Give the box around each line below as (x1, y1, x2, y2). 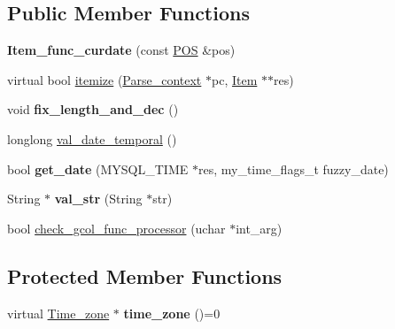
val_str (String (54, 189, 143, 208)
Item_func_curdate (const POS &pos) (7, 41, 236, 59)
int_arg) (236, 218, 283, 237)
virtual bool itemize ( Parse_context (7, 70, 202, 88)
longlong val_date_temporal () (7, 129, 177, 148)
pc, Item (212, 70, 258, 88)
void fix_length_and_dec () (7, 100, 179, 119)
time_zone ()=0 (123, 303, 221, 322)
